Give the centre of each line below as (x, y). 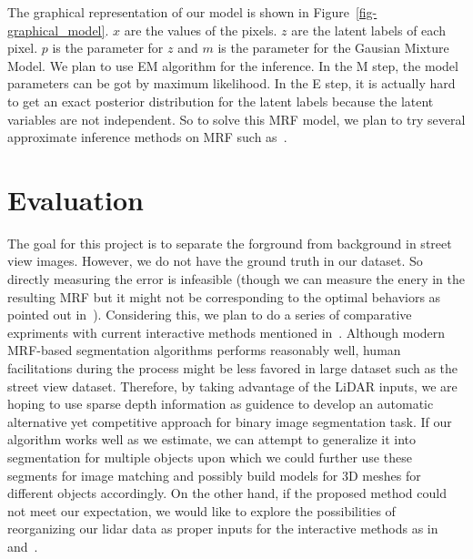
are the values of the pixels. (201, 30)
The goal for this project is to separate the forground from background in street (230, 243)
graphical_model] (56, 30)
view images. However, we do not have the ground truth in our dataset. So (215, 261)
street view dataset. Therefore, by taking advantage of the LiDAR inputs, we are (232, 386)
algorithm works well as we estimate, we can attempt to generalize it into (212, 439)
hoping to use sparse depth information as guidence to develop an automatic (221, 404)
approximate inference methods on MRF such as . (147, 137)
